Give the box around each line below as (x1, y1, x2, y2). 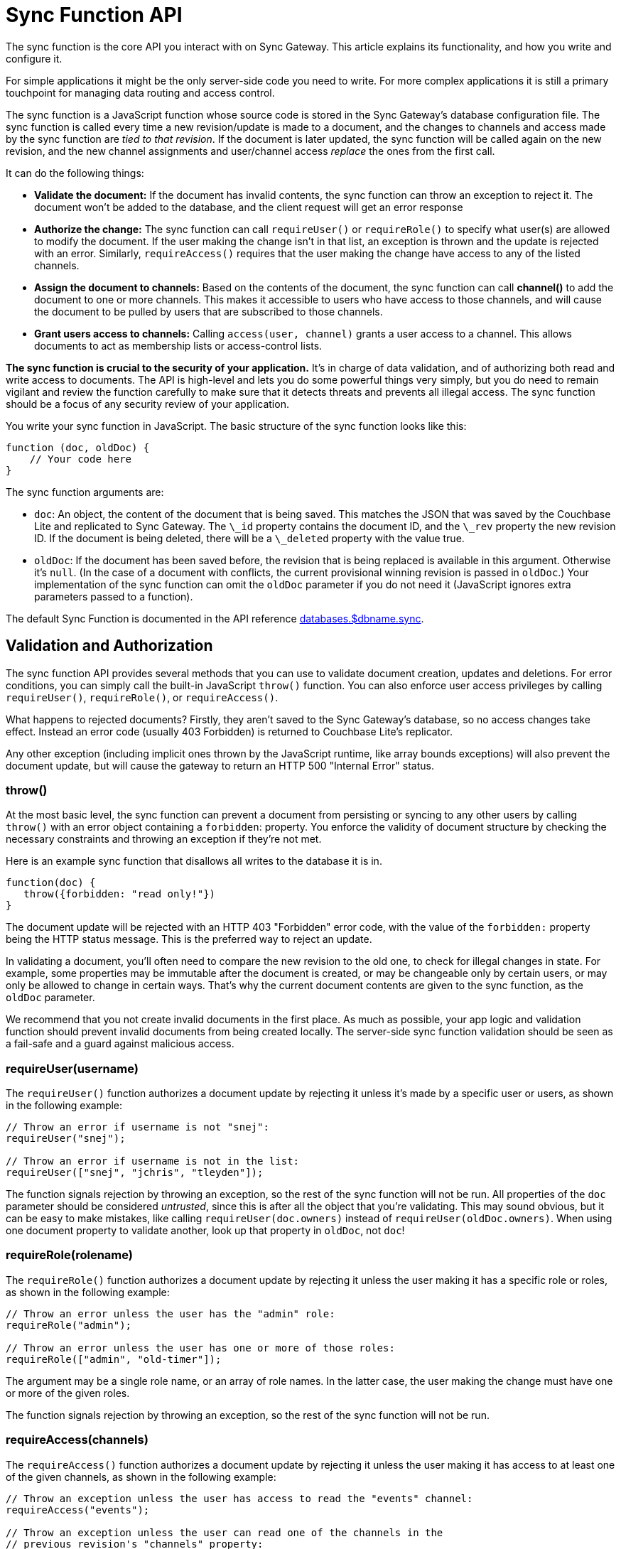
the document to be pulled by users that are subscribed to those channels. (34, 305, 383, 318)
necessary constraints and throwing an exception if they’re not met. (6, 833, 322, 846)
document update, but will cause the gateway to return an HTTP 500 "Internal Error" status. (6, 759, 434, 772)
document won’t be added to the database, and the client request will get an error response (34, 200, 463, 213)
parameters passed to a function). (34, 590, 193, 603)
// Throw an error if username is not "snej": (6, 1121, 269, 1133)
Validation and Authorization (6, 637, 213, 655)
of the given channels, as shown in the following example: (6, 1470, 276, 1483)
